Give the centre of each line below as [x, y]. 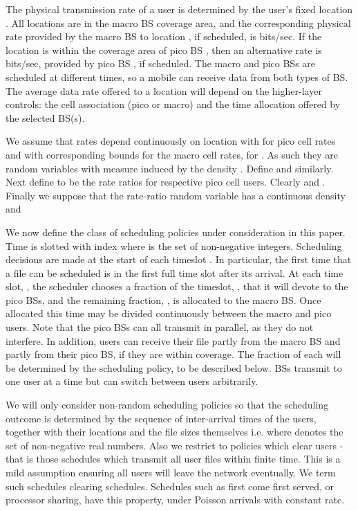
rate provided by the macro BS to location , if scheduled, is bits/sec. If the [164, 36]
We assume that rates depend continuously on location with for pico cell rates [171, 141]
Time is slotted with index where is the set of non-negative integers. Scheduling [174, 245]
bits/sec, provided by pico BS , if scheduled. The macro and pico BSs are [161, 63]
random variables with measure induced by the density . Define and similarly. [170, 168]
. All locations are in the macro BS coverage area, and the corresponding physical [178, 23]
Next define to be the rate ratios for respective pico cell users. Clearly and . [166, 182]
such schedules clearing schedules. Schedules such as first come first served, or [170, 486]
